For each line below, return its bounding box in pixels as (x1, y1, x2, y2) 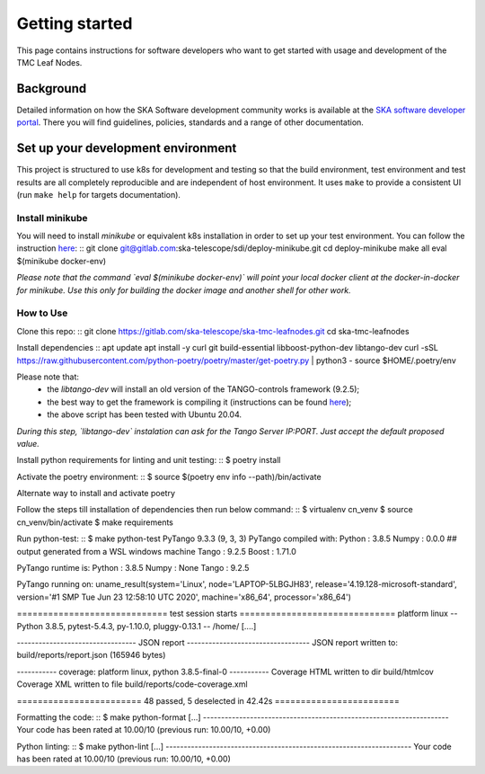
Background (16, 81, 87, 96)
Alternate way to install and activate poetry (16, 488, 175, 499)
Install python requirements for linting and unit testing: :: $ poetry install (16, 455, 281, 466)
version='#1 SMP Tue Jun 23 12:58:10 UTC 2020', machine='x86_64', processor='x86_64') (16, 592, 352, 602)
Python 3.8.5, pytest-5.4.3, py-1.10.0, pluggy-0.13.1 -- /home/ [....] (16, 620, 257, 631)
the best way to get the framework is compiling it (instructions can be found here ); (47, 396, 352, 407)
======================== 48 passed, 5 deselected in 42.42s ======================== (16, 695, 400, 706)
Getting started (16, 13, 133, 33)
